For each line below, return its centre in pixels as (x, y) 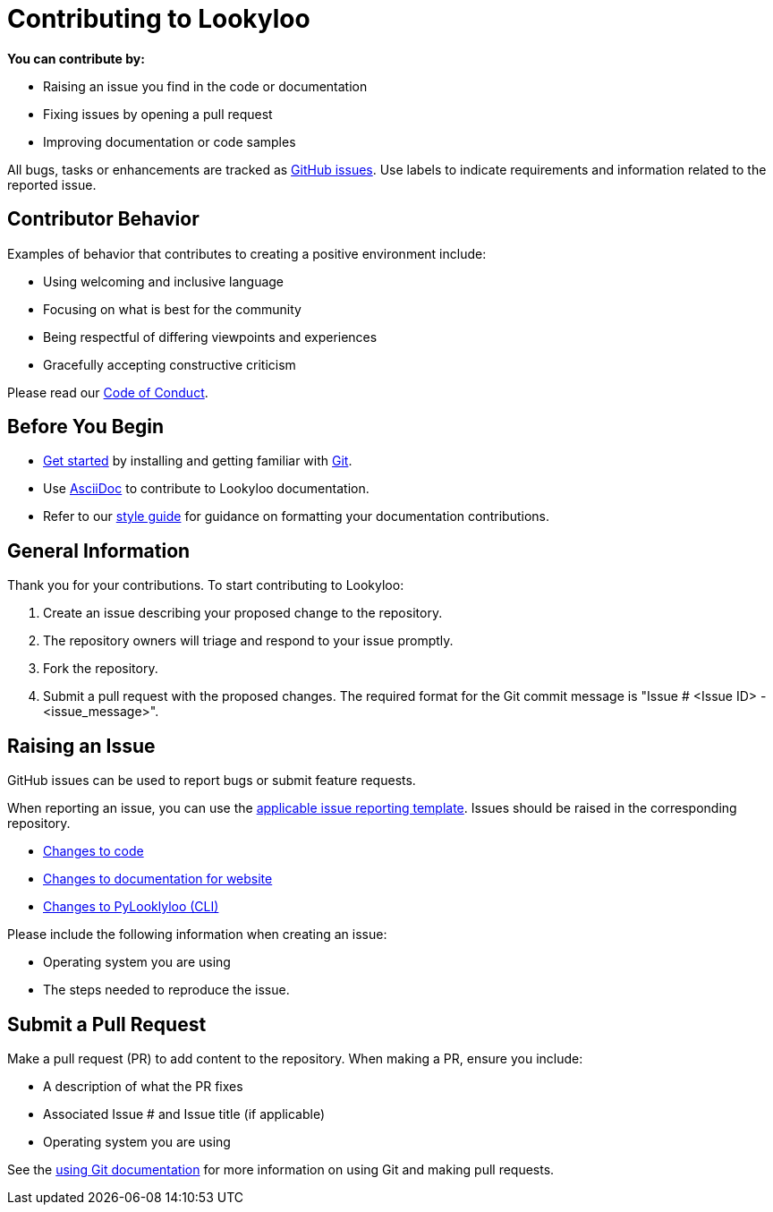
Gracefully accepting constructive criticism (170, 364)
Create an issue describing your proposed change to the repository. (243, 613)
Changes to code (93, 851)
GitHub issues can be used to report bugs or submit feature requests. (212, 781)
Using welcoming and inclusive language (164, 281)
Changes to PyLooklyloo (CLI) (131, 907)
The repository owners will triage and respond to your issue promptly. (248, 641)
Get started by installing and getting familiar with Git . (198, 461)
